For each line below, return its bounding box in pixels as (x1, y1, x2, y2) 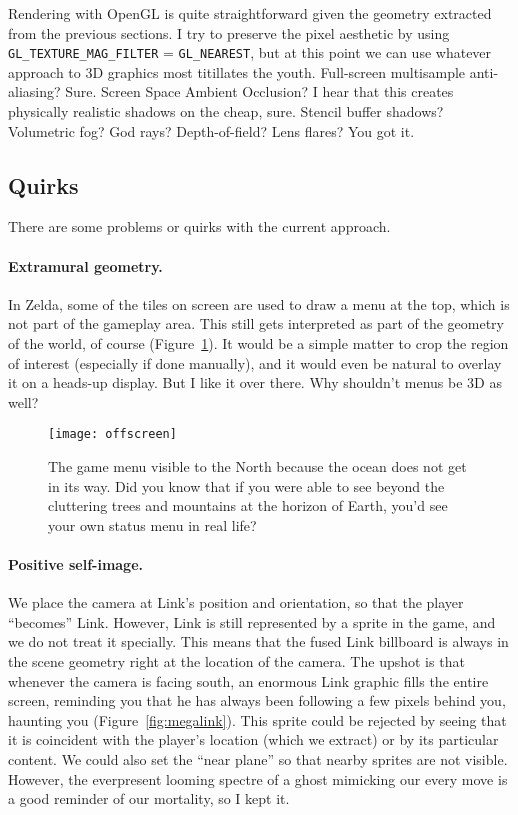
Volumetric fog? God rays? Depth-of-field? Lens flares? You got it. (8, 120, 415, 141)
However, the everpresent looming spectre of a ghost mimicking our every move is (8, 768, 508, 789)
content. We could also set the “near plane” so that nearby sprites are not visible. (8, 748, 508, 769)
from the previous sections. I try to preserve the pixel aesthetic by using (8, 22, 450, 43)
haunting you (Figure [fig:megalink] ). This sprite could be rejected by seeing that (8, 709, 507, 730)
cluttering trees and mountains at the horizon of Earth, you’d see (48, 495, 448, 516)
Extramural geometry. (8, 255, 163, 276)
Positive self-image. (8, 554, 144, 574)
